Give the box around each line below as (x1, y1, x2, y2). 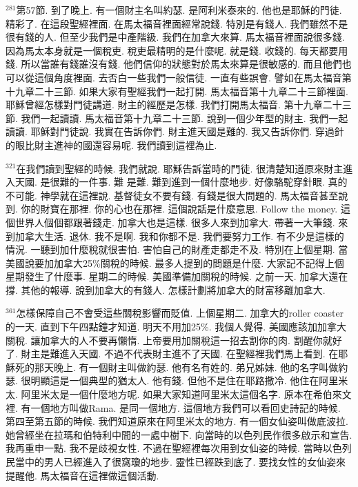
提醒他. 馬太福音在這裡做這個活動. (6, 468, 159, 482)
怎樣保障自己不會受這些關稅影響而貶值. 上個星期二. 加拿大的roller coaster (16, 306, 344, 320)
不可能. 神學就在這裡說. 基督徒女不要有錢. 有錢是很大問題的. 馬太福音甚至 (6, 188, 339, 202)
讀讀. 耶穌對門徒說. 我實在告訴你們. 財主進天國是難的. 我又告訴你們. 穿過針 (6, 124, 344, 139)
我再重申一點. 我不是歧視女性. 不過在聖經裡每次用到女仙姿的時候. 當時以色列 (6, 441, 352, 455)
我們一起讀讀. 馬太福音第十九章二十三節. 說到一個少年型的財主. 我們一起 (21, 110, 348, 125)
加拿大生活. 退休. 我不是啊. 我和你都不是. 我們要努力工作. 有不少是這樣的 (14, 228, 344, 243)
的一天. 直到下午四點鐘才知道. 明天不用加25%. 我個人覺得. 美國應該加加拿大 (6, 319, 346, 334)
